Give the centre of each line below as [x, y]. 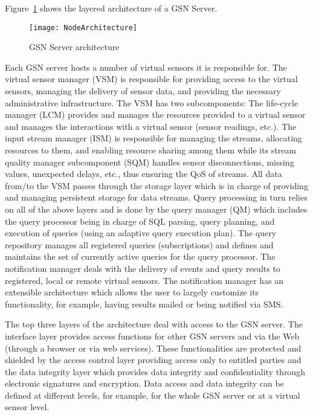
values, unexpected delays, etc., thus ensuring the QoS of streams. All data [144, 174]
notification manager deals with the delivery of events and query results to [143, 268]
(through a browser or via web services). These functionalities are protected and [153, 348]
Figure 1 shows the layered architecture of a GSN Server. [111, 8]
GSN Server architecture [74, 47]
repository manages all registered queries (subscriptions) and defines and [139, 244]
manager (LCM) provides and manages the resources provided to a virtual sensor [155, 114]
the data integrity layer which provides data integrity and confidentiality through [155, 371]
